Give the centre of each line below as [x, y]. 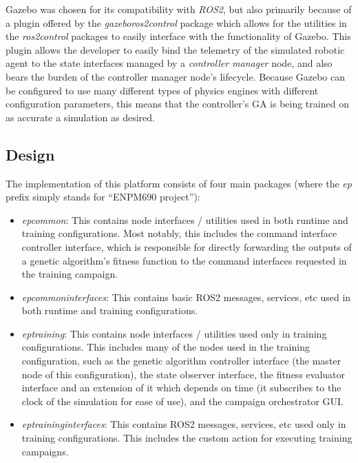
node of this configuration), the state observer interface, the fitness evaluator [183, 374]
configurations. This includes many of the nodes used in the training [166, 347]
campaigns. [45, 451]
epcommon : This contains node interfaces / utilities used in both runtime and [185, 219]
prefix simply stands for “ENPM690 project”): [103, 197]
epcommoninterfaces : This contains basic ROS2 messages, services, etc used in [186, 297]
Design [30, 154]
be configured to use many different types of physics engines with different [162, 90]
